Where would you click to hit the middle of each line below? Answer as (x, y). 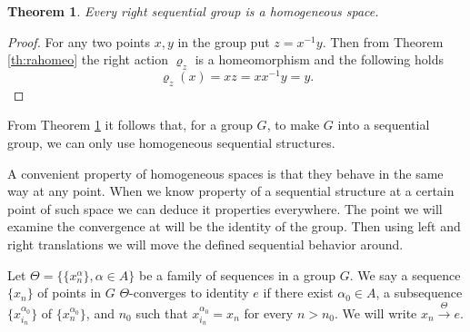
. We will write (376, 312)
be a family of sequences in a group (237, 274)
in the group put (224, 41)
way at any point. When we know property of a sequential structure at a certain (231, 191)
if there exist (298, 293)
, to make (293, 125)
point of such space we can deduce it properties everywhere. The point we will (225, 208)
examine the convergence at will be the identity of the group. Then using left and (234, 226)
